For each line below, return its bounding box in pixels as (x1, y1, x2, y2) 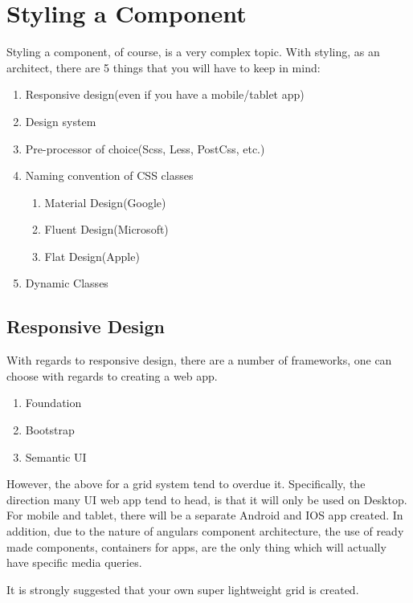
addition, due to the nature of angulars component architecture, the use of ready (6, 523, 404, 540)
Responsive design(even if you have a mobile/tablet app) (25, 86, 305, 103)
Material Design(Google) (44, 194, 166, 210)
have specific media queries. (6, 554, 142, 571)
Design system (25, 112, 96, 129)
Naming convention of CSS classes (25, 167, 194, 184)
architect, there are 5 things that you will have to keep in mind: (6, 59, 321, 75)
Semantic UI (25, 448, 87, 465)
